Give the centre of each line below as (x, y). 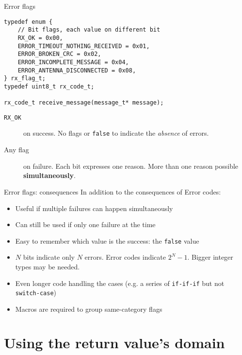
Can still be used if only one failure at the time (85, 224)
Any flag (16, 150)
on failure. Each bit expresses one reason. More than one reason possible (131, 166)
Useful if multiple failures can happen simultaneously (94, 208)
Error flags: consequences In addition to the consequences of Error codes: (113, 191)
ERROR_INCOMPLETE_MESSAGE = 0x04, (73, 62)
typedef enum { (28, 22)
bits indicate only (49, 257)
